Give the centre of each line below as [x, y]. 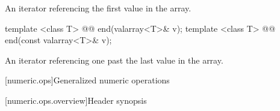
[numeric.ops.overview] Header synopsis [76, 100]
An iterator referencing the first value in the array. [98, 8]
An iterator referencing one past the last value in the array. [114, 60]
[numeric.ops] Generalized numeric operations [87, 80]
